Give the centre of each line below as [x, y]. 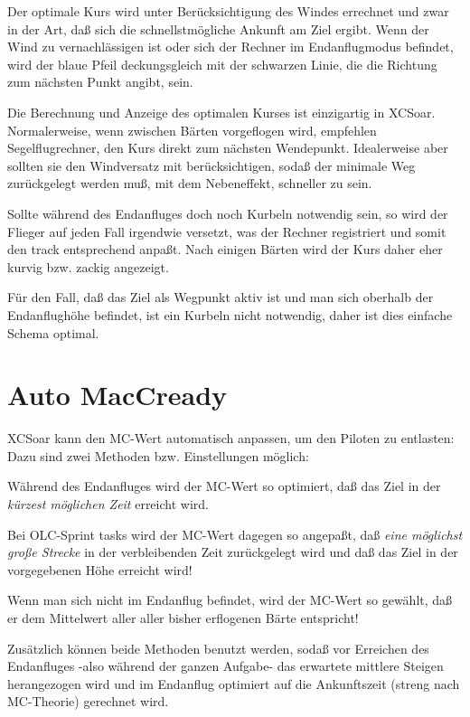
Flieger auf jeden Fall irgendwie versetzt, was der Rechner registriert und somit [227, 231]
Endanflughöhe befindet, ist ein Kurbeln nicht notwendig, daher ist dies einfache [230, 314]
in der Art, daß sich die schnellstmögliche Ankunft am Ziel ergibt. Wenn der [218, 28]
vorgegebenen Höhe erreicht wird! [100, 569]
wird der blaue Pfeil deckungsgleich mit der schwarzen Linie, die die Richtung [222, 64]
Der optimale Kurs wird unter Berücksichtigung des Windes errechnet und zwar [228, 11]
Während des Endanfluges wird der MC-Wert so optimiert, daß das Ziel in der [224, 486]
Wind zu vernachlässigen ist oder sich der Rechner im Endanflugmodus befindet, [230, 47]
